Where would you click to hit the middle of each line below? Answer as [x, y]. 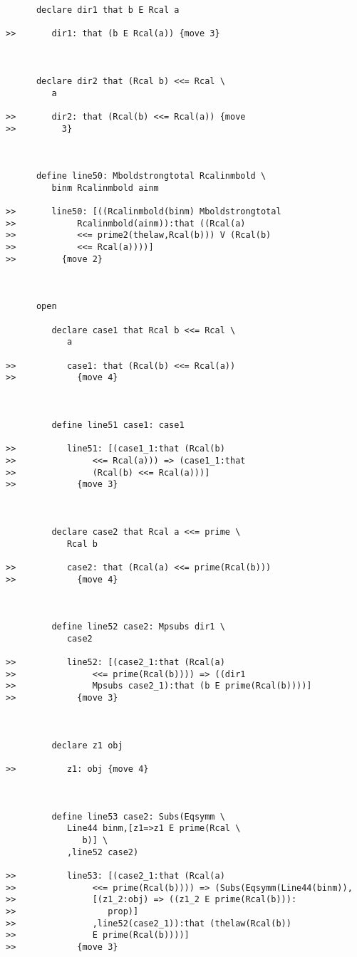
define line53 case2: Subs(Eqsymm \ [138, 816]
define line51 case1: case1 [118, 425]
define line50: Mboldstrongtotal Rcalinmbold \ [151, 176]
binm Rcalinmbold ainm [105, 188]
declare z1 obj [87, 745]
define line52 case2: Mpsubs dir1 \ [138, 627]
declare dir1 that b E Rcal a [108, 10]
